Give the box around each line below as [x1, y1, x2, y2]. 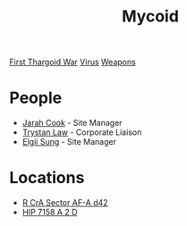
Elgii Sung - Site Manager [21, 137, 116, 147]
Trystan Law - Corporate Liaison [21, 127, 142, 138]
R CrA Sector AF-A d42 [21, 197, 109, 208]
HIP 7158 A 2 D [21, 207, 78, 218]
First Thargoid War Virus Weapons [9, 56, 136, 68]
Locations [9, 168, 85, 188]
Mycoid [122, 6, 179, 27]
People [9, 88, 63, 108]
